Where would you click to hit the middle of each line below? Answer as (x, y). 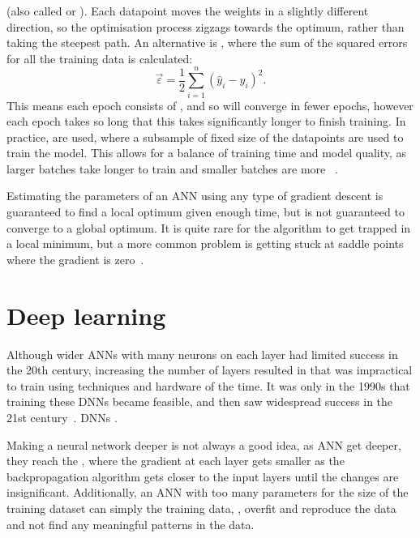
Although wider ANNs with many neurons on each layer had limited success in (202, 354)
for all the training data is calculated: (100, 58)
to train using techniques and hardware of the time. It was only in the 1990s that (208, 385)
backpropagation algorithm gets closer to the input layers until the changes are (203, 476)
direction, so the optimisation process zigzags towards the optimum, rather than (206, 26)
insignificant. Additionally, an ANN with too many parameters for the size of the (208, 492)
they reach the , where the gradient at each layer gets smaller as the (176, 461)
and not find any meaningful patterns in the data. (131, 524)
